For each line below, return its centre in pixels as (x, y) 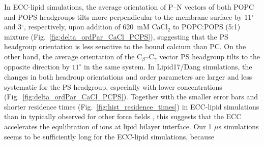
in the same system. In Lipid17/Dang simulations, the (168, 67)
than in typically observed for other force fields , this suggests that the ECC (123, 116)
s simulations (239, 126)
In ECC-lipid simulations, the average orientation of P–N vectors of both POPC (129, 7)
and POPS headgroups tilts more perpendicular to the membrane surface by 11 (128, 16)
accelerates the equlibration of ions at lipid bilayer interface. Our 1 (108, 126)
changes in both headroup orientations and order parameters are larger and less (128, 77)
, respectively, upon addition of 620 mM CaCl (96, 27)
